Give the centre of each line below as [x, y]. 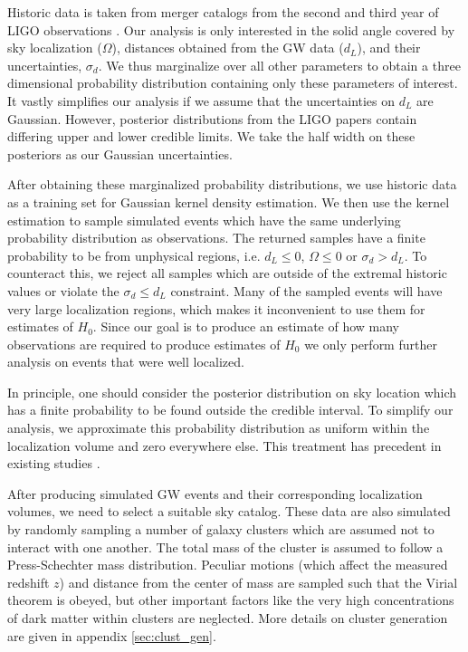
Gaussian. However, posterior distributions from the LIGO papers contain [212, 118]
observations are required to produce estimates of [144, 344]
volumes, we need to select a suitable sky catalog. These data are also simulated [229, 511]
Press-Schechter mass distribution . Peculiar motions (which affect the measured [228, 565]
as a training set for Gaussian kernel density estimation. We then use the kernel [229, 201]
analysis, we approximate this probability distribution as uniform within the [219, 428]
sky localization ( [55, 48]
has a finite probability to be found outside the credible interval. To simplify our [230, 410]
